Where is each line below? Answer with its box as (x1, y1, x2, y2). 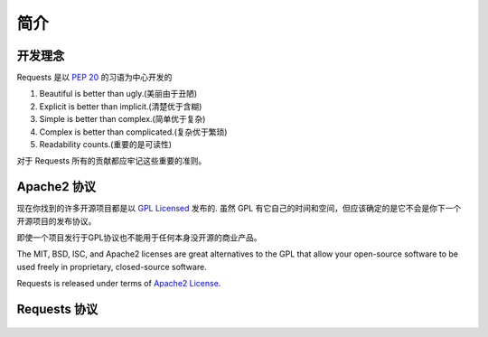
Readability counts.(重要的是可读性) (39, 139, 172, 150)
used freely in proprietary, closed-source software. (16, 261, 207, 272)
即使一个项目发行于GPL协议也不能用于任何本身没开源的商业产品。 (16, 232, 262, 243)
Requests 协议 (16, 302, 99, 317)
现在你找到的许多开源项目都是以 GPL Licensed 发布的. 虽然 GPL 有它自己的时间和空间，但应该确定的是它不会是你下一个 (16, 203, 462, 214)
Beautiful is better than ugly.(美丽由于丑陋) (39, 89, 198, 99)
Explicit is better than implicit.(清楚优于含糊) (39, 100, 202, 112)
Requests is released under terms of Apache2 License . (16, 278, 221, 289)
